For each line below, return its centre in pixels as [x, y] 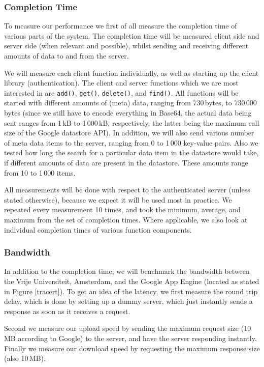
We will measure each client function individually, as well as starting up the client [131, 73]
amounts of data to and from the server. [67, 55]
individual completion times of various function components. [98, 229]
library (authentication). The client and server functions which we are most [121, 83]
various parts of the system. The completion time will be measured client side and [132, 35]
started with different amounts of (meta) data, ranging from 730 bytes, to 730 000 [130, 103]
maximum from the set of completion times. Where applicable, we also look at [126, 219]
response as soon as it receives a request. [67, 311]
